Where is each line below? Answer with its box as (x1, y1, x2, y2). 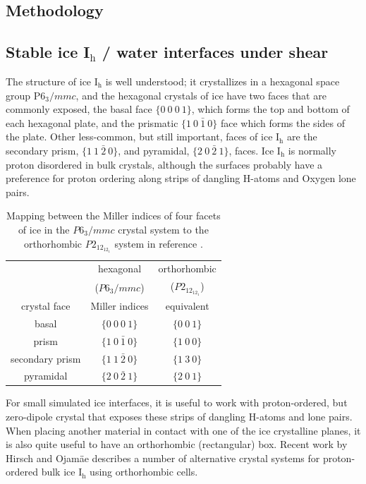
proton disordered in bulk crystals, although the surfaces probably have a (6, 157, 323, 171)
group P (6, 87, 41, 102)
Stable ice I (6, 41, 90, 63)
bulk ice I (41, 464, 83, 479)
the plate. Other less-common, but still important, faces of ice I (6, 129, 280, 144)
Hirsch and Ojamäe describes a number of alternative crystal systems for (6, 450, 320, 465)
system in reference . (114, 236, 203, 250)
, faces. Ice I (228, 143, 281, 157)
